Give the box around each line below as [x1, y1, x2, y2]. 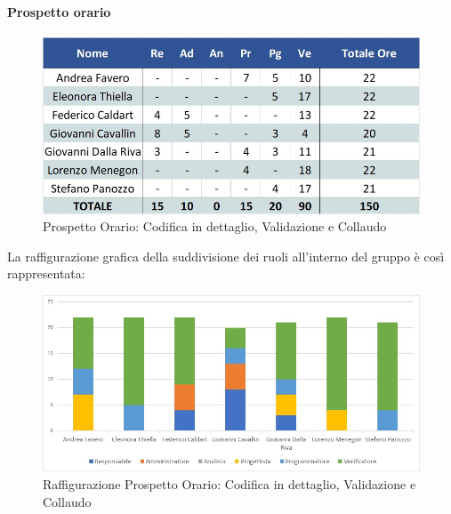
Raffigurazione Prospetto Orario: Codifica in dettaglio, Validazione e [43, 475, 416, 493]
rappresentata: [7, 264, 85, 283]
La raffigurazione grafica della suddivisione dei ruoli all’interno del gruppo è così [7, 246, 445, 265]
